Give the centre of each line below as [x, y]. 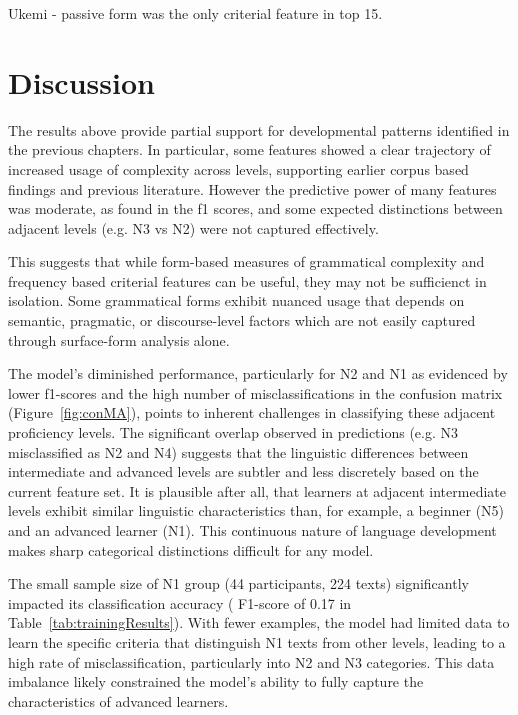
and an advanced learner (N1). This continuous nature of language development [252, 530]
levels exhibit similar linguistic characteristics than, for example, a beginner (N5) [256, 510]
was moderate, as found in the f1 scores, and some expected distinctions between [255, 208]
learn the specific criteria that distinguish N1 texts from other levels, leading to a [257, 641]
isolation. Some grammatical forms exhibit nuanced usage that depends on [236, 300]
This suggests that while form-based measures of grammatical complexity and [246, 261]
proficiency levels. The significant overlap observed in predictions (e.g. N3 [233, 432]
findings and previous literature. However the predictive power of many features [252, 188]
